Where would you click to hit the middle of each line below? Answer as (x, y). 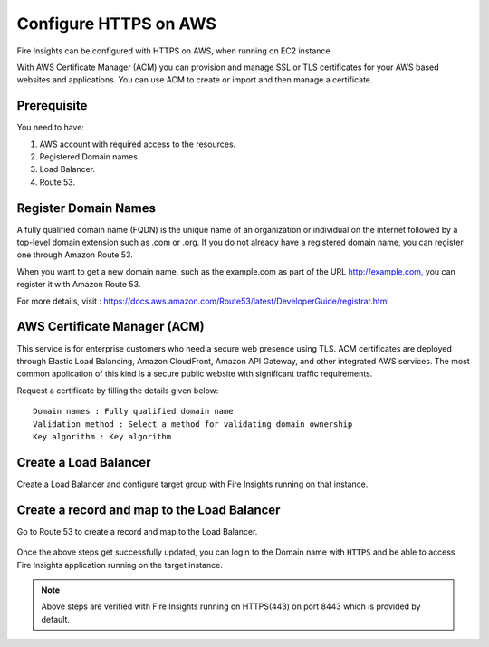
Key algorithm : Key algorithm (102, 436)
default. (56, 619)
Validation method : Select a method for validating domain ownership (193, 424)
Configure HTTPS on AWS (117, 24)
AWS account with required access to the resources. (138, 144)
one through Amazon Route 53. (75, 255)
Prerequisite (52, 106)
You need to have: (51, 128)
